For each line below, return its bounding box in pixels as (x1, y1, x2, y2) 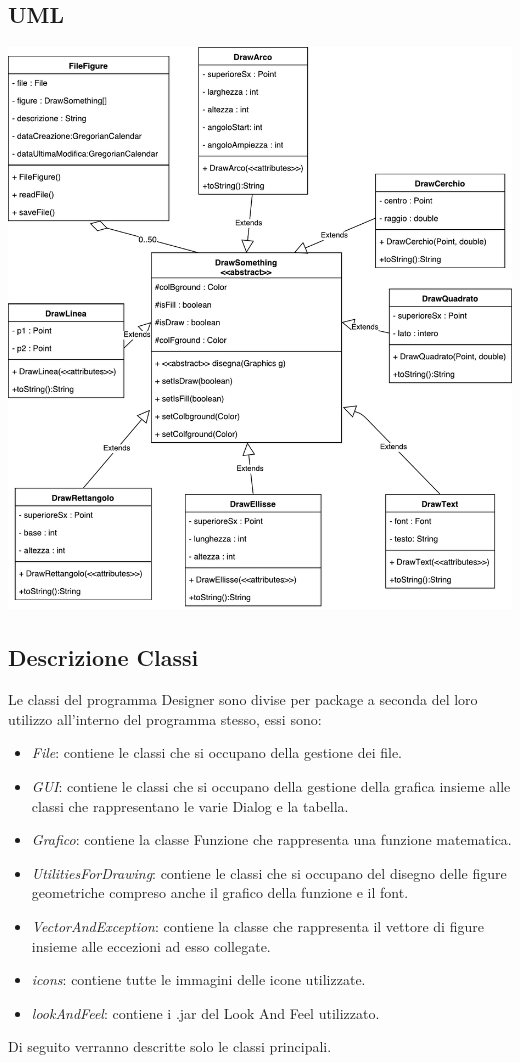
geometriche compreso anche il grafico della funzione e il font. (31, 882, 409, 903)
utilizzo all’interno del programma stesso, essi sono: (8, 708, 322, 729)
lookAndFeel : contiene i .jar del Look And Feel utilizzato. (31, 1002, 380, 1023)
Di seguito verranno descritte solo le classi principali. (8, 1036, 332, 1057)
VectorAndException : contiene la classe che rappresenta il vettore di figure (31, 915, 484, 936)
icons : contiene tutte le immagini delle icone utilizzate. (31, 969, 366, 990)
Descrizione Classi (8, 642, 199, 673)
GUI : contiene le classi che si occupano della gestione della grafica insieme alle (31, 775, 511, 796)
